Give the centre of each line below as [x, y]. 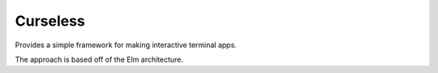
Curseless [50, 21]
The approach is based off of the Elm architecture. [99, 59]
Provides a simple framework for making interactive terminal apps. [126, 45]
